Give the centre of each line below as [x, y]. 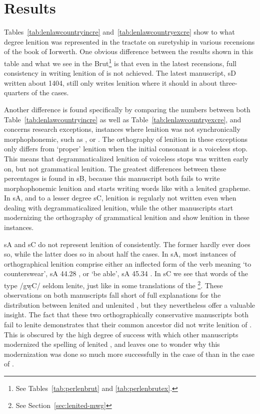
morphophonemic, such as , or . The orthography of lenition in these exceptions [126, 139]
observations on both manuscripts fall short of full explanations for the [112, 295]
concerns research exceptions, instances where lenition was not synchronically [122, 129]
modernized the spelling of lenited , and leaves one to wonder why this [112, 344]
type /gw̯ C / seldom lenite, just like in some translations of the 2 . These [113, 284]
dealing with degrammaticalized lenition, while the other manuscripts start [119, 207]
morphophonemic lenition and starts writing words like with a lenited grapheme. [127, 188]
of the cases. [50, 92]
